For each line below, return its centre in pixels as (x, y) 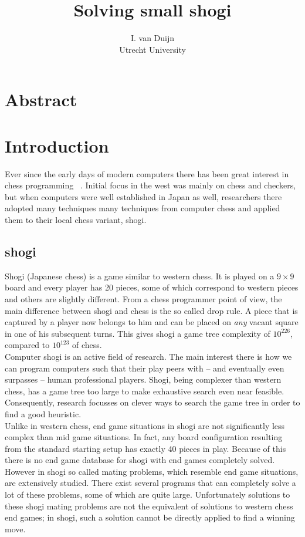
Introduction (57, 145)
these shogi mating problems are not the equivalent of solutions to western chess (149, 506)
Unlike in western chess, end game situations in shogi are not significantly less (145, 425)
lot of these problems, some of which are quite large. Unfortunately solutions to (148, 494)
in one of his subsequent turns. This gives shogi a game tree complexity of (138, 333)
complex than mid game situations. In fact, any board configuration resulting (144, 437)
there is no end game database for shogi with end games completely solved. (140, 460)
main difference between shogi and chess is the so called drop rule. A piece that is (151, 310)
